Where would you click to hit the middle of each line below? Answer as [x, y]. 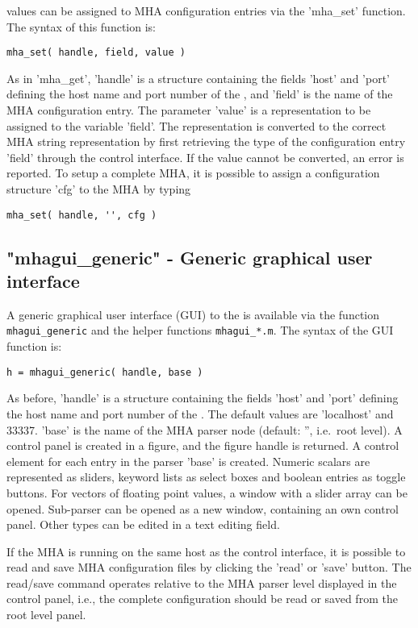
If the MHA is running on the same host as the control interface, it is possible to [206, 551]
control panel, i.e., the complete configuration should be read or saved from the [202, 599]
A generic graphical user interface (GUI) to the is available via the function [193, 314]
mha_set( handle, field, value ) [96, 53]
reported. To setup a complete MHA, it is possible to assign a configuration [193, 173]
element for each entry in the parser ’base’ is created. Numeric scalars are [188, 461]
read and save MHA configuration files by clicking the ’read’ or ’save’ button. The [209, 567]
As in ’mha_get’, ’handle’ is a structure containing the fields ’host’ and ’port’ [198, 78]
